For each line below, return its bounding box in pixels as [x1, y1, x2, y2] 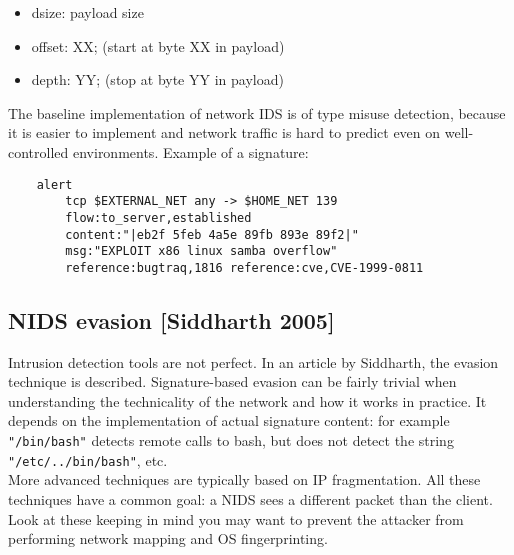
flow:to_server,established [65, 210, 252, 225]
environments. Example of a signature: [72, 141, 309, 162]
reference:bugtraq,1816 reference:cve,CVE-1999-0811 [65, 260, 424, 275]
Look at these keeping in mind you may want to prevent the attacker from [8, 508, 464, 529]
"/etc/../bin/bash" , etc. [8, 449, 168, 470]
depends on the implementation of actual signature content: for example [8, 410, 450, 431]
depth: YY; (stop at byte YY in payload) [31, 69, 284, 90]
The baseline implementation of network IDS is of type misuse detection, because [8, 102, 506, 123]
